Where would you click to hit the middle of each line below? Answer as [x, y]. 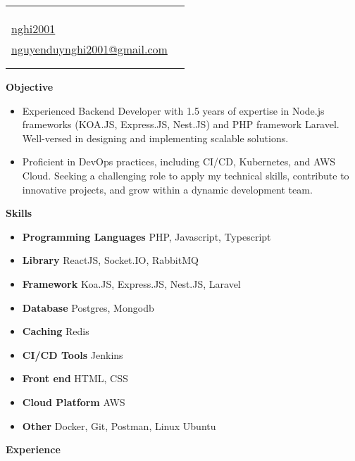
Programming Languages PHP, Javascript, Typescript [147, 236]
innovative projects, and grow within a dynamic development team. [167, 189]
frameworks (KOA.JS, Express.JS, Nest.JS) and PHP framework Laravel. [181, 124]
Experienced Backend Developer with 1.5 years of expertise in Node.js [173, 110]
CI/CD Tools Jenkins [73, 354]
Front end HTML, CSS [75, 378]
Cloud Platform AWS [74, 402]
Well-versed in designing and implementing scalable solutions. [155, 138]
